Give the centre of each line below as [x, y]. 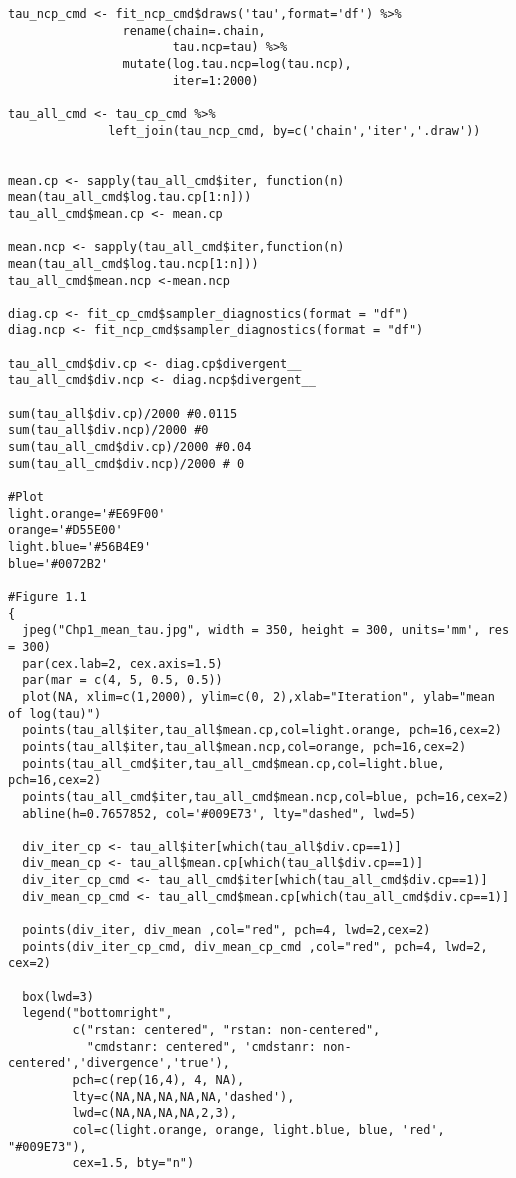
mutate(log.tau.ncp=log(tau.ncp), [237, 63]
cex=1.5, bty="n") [133, 1163]
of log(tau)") [55, 713]
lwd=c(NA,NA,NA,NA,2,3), [155, 1113]
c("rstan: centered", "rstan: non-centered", [226, 1030]
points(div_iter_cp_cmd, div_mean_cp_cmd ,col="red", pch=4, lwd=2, [255, 946]
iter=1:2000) [215, 80]
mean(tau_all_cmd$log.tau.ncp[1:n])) [133, 263]
